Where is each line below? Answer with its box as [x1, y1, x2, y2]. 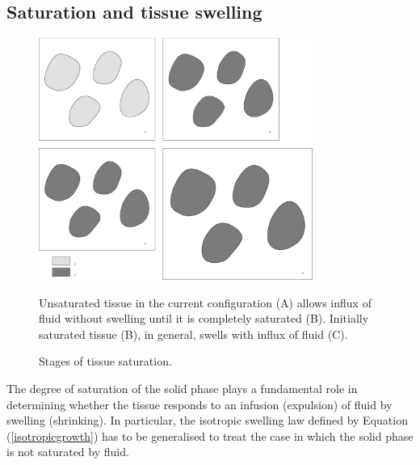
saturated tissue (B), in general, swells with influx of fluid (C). [39, 325, 348, 342]
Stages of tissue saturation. [39, 353, 172, 370]
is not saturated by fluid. [6, 443, 129, 460]
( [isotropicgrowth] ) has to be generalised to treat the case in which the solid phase [6, 427, 414, 444]
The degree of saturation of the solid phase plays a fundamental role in [6, 379, 358, 396]
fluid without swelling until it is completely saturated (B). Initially [39, 310, 369, 327]
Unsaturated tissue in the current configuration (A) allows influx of [39, 294, 372, 311]
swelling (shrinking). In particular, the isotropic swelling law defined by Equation [6, 412, 408, 429]
